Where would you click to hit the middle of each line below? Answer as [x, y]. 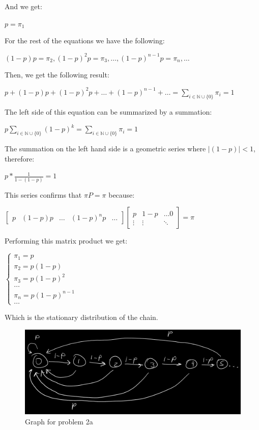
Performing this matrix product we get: [66, 241]
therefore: [20, 158]
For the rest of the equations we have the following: [85, 41]
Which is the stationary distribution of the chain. [81, 317]
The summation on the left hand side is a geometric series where [105, 149]
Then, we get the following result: [57, 75]
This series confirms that [43, 194]
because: [122, 194]
